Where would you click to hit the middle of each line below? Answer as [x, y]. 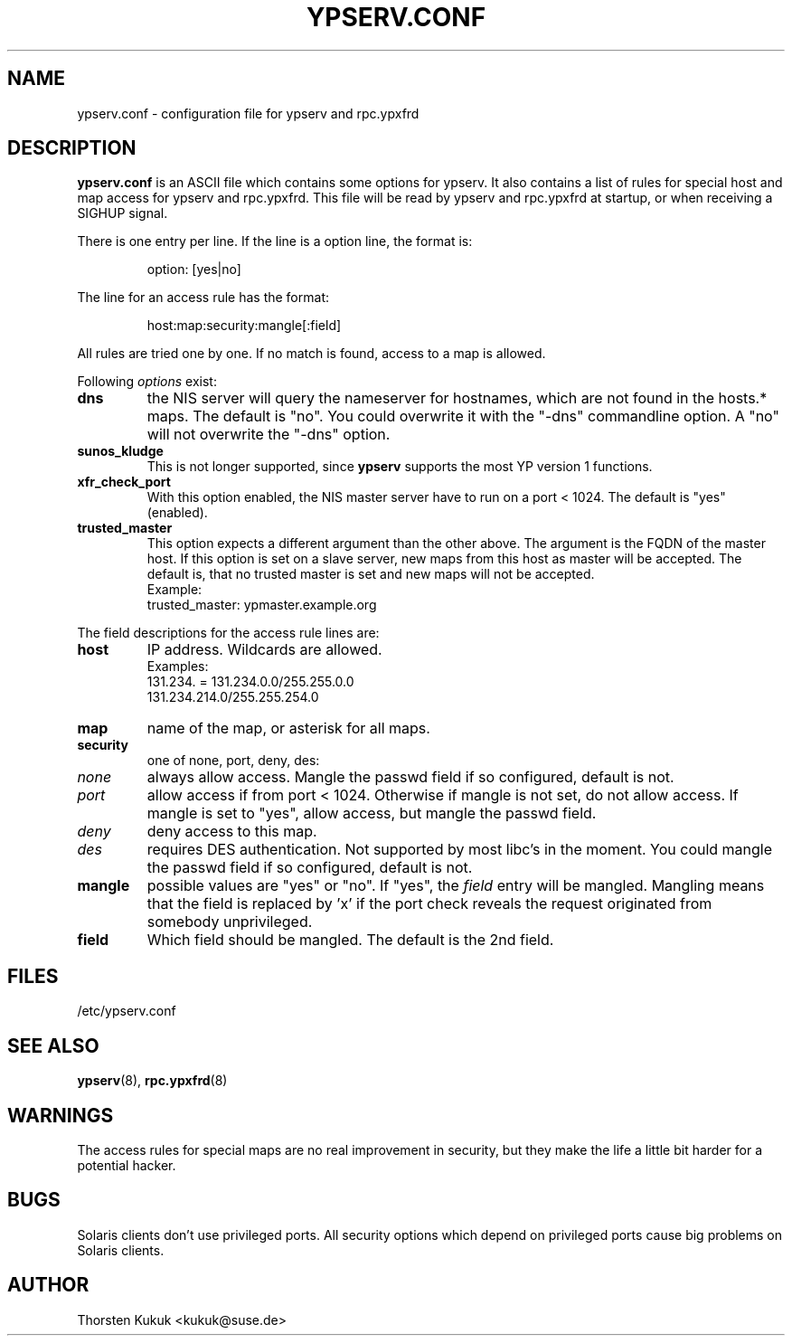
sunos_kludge [120, 451]
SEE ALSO [53, 1045]
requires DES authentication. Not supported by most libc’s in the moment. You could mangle [460, 850]
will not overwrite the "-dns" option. [269, 435]
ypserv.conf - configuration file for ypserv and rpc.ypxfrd [248, 113]
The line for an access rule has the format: [203, 298]
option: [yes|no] [194, 270]
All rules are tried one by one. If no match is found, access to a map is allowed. [311, 354]
